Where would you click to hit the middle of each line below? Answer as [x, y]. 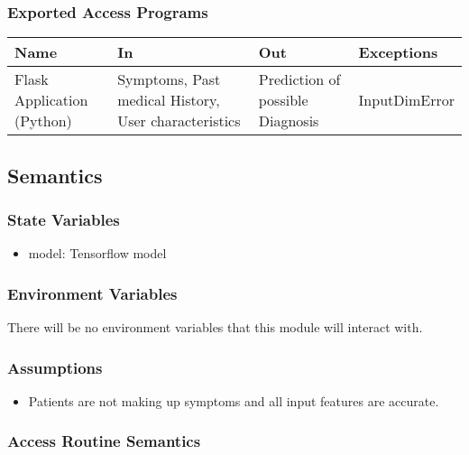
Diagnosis [289, 121]
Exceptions [398, 52]
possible [283, 100]
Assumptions [55, 367]
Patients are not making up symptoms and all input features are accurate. [234, 400]
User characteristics [179, 121]
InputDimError [406, 100]
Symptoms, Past [169, 79]
